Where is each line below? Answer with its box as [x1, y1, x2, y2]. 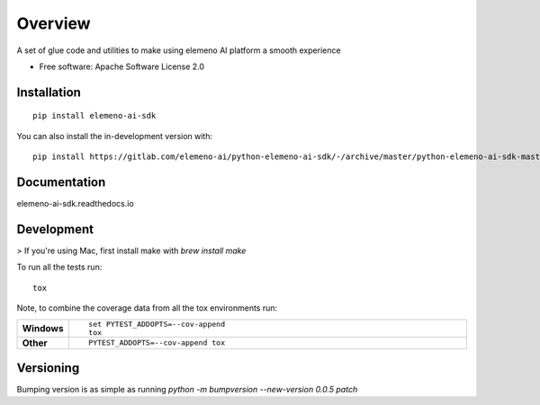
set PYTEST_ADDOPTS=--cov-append [88, 319, 225, 329]
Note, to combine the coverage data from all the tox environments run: [16, 303, 278, 313]
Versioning [16, 360, 80, 375]
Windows [22, 321, 64, 334]
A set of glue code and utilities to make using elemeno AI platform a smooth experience [16, 45, 341, 56]
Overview [16, 13, 91, 33]
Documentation [16, 174, 106, 189]
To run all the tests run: [16, 261, 103, 273]
